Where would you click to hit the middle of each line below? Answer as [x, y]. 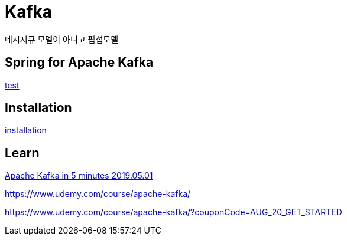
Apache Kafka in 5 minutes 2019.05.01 [79, 176]
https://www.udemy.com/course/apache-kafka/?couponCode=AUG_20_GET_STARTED [173, 212]
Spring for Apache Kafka [79, 63]
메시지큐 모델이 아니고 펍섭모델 [62, 39]
